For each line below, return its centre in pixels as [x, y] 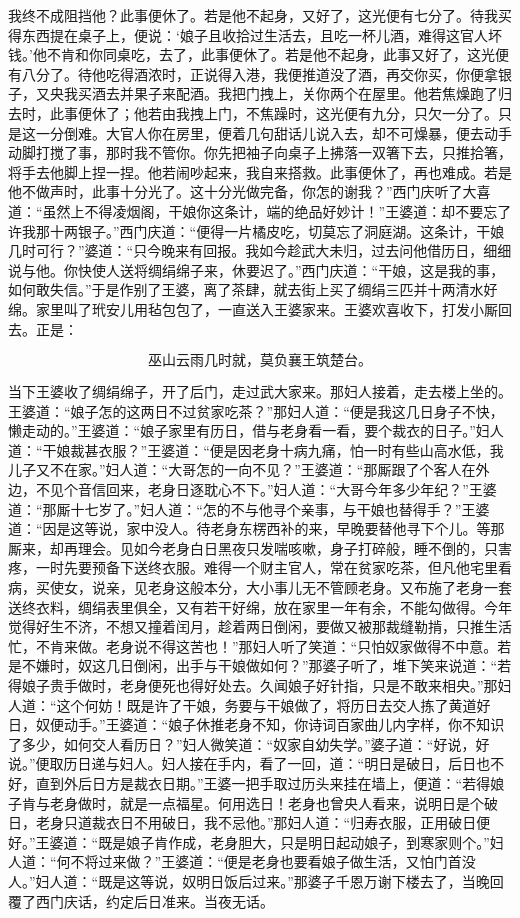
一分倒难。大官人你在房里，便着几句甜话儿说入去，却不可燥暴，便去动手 [273, 132]
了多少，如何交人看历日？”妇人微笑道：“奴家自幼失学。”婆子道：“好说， [242, 743]
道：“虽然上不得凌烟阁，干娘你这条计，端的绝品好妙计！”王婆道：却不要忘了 [260, 210]
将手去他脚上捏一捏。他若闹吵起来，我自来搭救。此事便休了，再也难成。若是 [260, 171]
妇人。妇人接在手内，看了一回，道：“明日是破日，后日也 [305, 763]
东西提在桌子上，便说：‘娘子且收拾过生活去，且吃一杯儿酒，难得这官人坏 [261, 34]
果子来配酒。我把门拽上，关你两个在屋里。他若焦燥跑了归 [322, 93]
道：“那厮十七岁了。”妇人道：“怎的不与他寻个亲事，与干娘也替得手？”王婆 [249, 508]
